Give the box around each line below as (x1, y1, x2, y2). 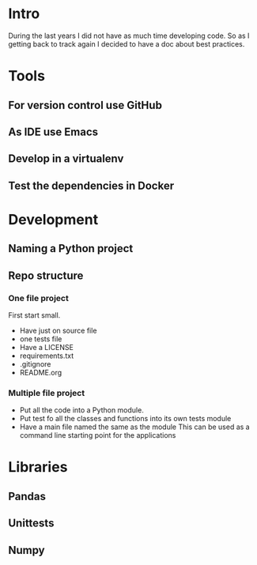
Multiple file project (8, 387, 85, 398)
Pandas (8, 489, 46, 503)
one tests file (19, 333, 62, 344)
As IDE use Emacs (8, 125, 99, 138)
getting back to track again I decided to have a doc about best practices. (8, 39, 245, 48)
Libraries (8, 458, 68, 476)
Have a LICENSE (19, 342, 74, 352)
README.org (19, 367, 62, 377)
